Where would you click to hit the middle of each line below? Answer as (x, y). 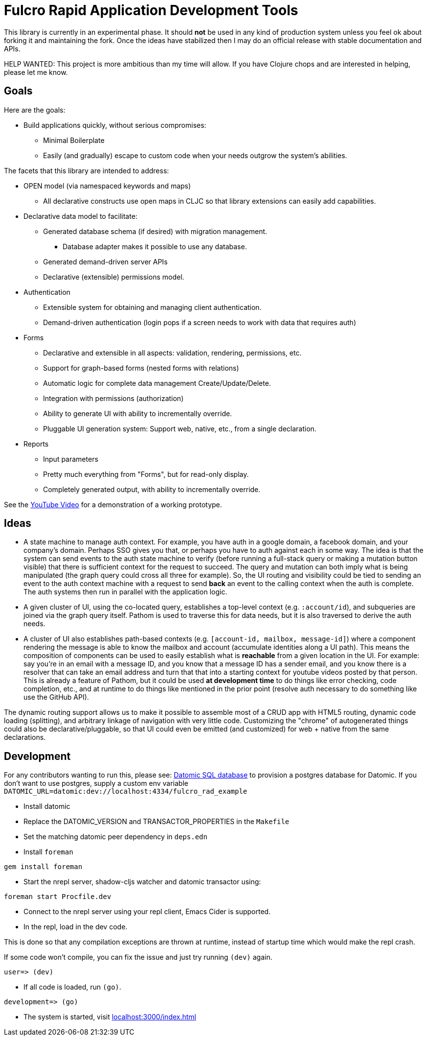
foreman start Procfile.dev (58, 897)
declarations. (25, 737)
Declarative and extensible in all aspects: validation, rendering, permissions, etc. (172, 353)
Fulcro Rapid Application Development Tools (151, 10)
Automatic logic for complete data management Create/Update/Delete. (157, 383)
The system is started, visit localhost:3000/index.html (110, 1017)
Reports (36, 444)
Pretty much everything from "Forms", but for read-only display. (146, 474)
